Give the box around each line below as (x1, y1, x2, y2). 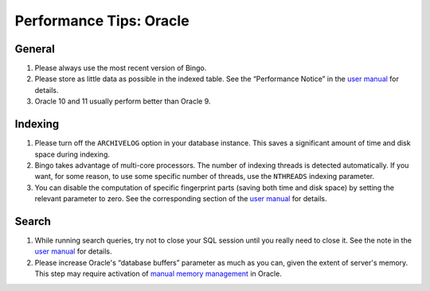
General (14, 42, 56, 56)
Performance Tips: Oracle (14, 12, 190, 29)
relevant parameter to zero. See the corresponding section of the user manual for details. (34, 194, 327, 204)
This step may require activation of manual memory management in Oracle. (34, 269, 282, 278)
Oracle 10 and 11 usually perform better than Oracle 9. (34, 96, 211, 107)
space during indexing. (34, 149, 111, 159)
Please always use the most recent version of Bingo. (34, 64, 207, 73)
